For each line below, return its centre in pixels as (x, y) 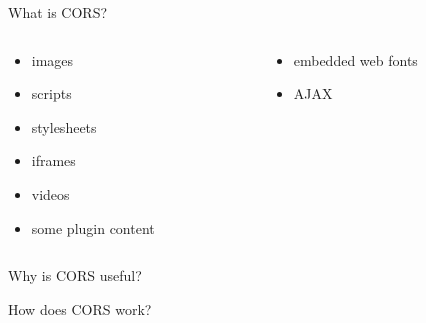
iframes (53, 160)
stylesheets (64, 126)
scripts (51, 93)
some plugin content (93, 227)
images (52, 59)
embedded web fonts (355, 59)
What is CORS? (58, 12)
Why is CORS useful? (75, 275)
